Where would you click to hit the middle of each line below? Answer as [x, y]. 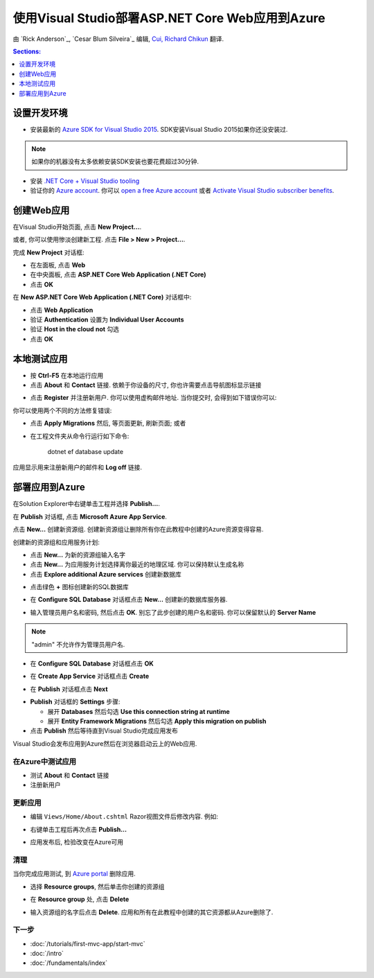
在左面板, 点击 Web [58, 265]
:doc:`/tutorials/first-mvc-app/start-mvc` [88, 943]
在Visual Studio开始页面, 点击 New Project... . [77, 227]
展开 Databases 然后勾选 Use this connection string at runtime [139, 711]
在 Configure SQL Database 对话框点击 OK [92, 664]
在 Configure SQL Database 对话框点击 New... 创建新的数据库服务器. [129, 600]
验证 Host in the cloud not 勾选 [75, 329]
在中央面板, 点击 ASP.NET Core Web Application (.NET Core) [118, 274]
